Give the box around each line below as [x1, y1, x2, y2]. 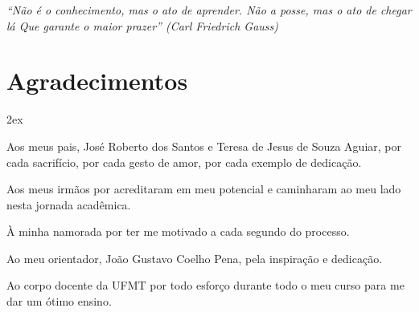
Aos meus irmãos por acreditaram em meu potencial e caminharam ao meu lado [6, 180, 401, 197]
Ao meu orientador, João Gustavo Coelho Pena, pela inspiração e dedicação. [6, 249, 383, 266]
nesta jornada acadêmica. [6, 196, 131, 213]
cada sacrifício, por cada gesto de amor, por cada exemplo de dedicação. [6, 153, 362, 170]
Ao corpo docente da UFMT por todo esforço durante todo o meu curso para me [6, 277, 405, 294]
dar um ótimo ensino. [6, 293, 112, 310]
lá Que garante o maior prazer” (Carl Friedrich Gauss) [6, 17, 279, 34]
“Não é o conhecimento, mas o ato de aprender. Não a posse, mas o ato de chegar [6, 2, 412, 18]
